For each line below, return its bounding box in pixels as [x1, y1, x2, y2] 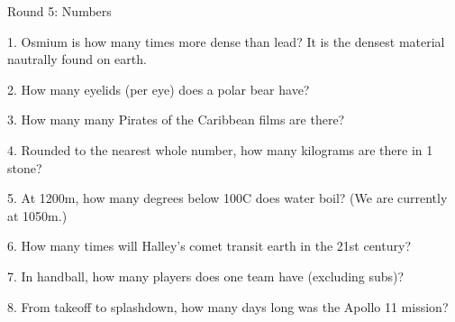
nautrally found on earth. [7, 50, 147, 69]
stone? [7, 158, 42, 177]
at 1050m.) [7, 206, 68, 225]
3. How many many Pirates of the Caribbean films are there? [7, 110, 345, 129]
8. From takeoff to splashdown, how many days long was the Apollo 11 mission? [7, 297, 449, 316]
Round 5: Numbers [7, 2, 112, 20]
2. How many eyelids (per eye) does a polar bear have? [7, 79, 310, 98]
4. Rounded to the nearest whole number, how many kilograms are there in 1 [7, 140, 433, 159]
